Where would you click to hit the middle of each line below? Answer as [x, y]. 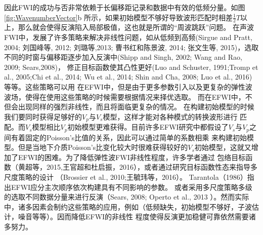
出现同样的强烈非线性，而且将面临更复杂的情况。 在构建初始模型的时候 [136, 107]
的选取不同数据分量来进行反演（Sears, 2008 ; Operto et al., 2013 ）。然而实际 [127, 197]
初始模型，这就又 [223, 147]
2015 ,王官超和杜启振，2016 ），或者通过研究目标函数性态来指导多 [152, 167]
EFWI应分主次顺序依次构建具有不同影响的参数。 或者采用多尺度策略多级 [131, 187]
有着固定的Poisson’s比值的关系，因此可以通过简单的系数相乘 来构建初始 [129, 137]
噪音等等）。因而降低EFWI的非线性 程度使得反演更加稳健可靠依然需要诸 [137, 217]
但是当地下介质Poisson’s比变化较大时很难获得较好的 [103, 147]
